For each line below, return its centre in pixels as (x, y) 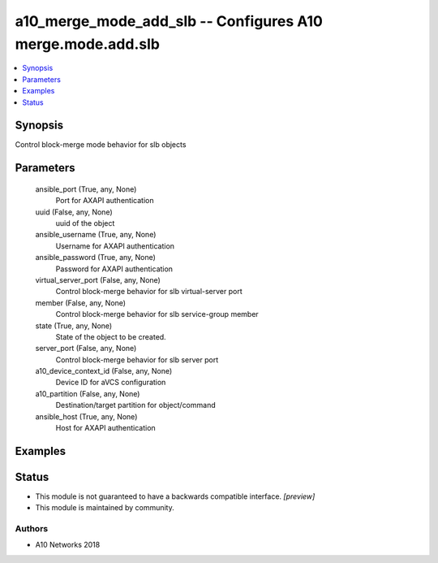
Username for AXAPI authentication (115, 246)
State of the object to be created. (111, 336)
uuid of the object (85, 223)
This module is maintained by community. (105, 508)
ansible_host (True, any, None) (86, 416)
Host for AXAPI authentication (105, 428)
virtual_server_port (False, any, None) (98, 279)
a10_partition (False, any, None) (88, 393)
